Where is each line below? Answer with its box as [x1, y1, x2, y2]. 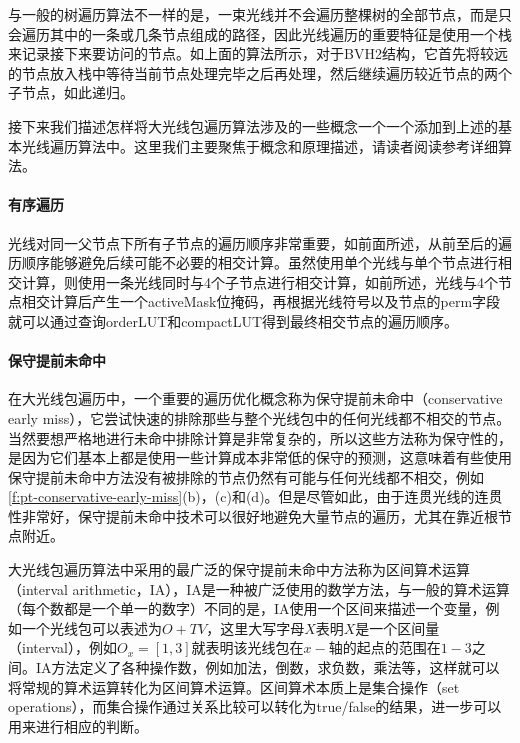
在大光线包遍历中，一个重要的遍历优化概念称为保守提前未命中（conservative [8, 388, 503, 409]
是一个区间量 [355, 617, 440, 638]
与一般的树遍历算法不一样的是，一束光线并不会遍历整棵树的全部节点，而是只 [8, 4, 512, 24]
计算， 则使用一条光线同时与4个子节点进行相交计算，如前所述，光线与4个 [21, 271, 498, 292]
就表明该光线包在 [191, 637, 304, 658]
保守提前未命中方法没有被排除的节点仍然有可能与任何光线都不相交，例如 [8, 466, 484, 487]
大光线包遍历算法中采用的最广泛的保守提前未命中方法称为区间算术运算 [8, 559, 470, 580]
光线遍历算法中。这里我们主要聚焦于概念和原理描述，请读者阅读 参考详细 [21, 135, 498, 156]
